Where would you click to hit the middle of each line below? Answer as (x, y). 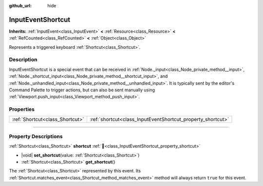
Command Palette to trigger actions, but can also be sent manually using (82, 90)
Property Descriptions (36, 136)
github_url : (20, 6)
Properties (22, 109)
